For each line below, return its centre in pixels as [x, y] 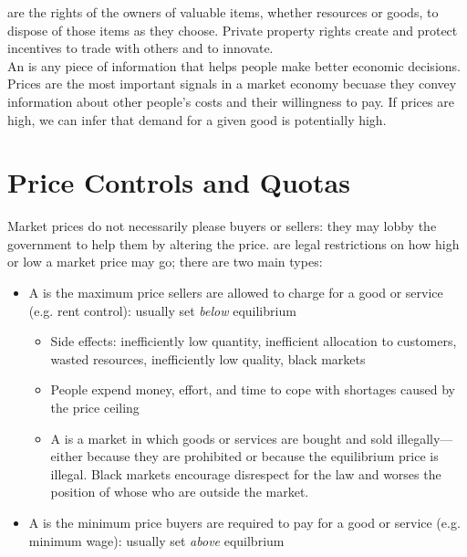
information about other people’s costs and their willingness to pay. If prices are [231, 101]
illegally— [425, 438]
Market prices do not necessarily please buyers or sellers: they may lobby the [222, 226]
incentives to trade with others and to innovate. [140, 48]
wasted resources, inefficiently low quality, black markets [208, 358]
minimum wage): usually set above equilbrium [156, 540]
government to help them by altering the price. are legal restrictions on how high [233, 243]
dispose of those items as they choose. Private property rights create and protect [233, 30]
